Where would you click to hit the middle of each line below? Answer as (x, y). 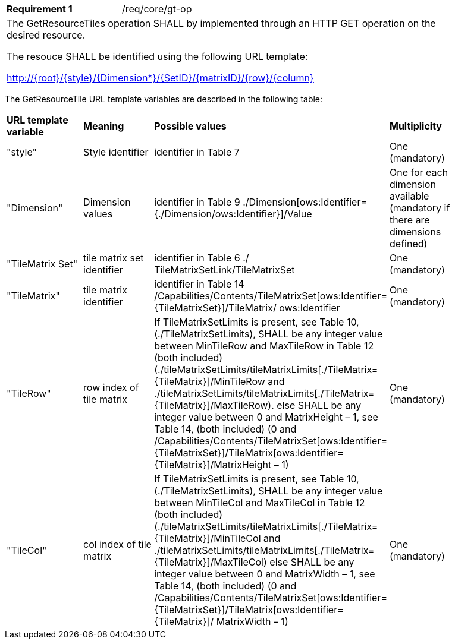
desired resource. (46, 35)
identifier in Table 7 (197, 152)
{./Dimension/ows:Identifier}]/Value (233, 214)
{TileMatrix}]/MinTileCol (208, 538)
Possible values (190, 126)
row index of (111, 387)
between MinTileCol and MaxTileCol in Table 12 (260, 503)
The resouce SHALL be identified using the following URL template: (157, 56)
